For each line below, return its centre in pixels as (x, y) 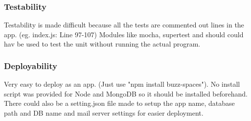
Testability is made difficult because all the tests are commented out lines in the (124, 25)
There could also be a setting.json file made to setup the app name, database (119, 103)
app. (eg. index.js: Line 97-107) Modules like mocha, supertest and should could (124, 34)
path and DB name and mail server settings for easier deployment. (104, 113)
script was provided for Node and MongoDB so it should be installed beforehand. (126, 93)
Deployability (31, 65)
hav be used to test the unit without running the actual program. (102, 44)
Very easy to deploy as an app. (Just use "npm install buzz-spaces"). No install (122, 84)
